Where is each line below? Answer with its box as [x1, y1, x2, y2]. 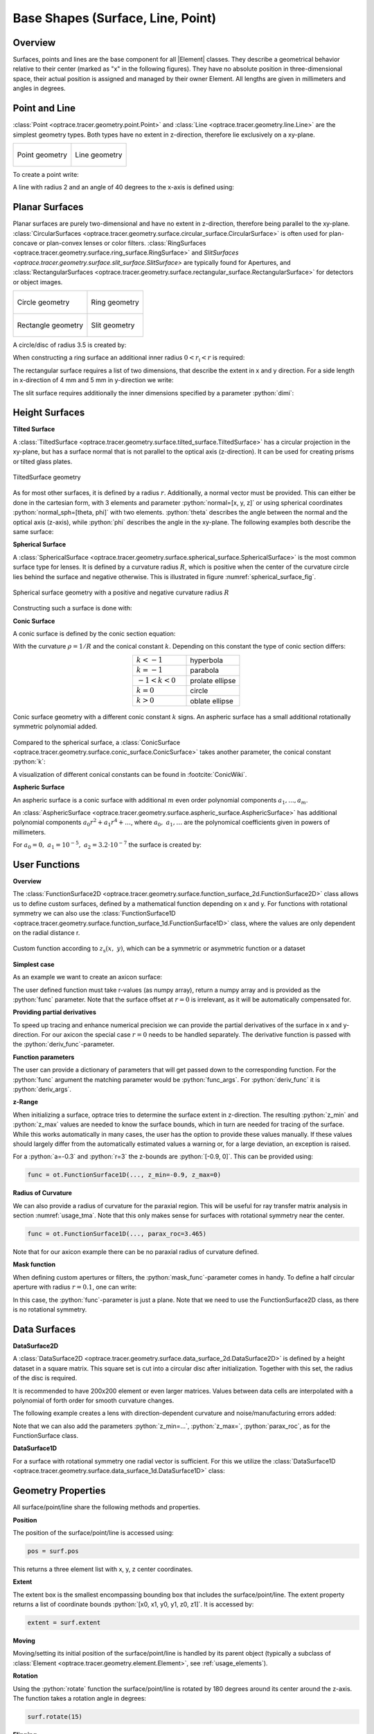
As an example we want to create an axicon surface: [12, 973, 163, 981]
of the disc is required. [12, 1374, 78, 1382]
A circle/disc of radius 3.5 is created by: [12, 341, 127, 349]
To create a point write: [12, 170, 79, 178]
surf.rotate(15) [27, 1712, 83, 1720]
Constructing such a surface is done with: [12, 604, 132, 612]
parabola [190, 666, 220, 676]
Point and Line [12, 103, 76, 114]
